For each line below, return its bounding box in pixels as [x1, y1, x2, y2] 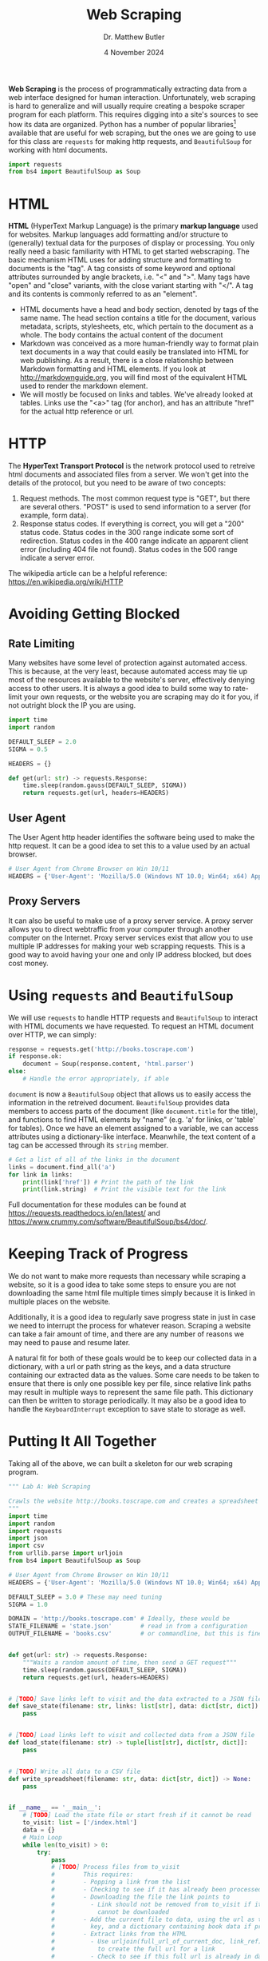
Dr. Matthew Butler [103, 32, 165, 42]
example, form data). [19, 510, 89, 521]
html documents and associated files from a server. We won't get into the [8, 469, 249, 479]
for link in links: [8, 1170, 73, 1179]
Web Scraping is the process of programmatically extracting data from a [8, 84, 247, 94]
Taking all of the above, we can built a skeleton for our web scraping [8, 1459, 233, 1468]
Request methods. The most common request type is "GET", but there [19, 493, 250, 503]
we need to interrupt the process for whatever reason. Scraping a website [8, 1321, 251, 1331]
